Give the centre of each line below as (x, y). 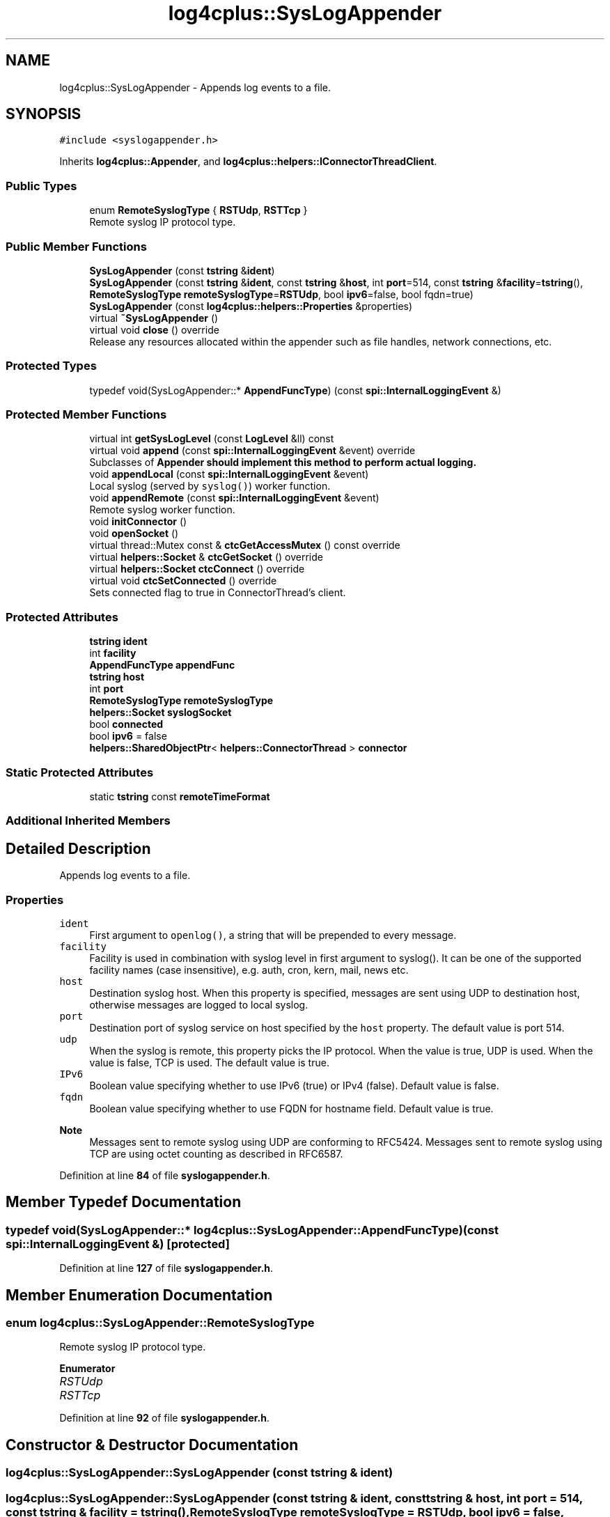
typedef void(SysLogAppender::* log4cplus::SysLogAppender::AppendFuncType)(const (252, 1230)
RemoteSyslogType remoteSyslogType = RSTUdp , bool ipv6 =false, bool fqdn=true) (281, 294)
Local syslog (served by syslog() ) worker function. (210, 486)
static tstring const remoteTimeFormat (180, 796)
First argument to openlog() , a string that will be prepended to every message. (273, 935)
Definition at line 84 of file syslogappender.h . (165, 1175)
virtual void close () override (154, 329)
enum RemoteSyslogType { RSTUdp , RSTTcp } (198, 210)
